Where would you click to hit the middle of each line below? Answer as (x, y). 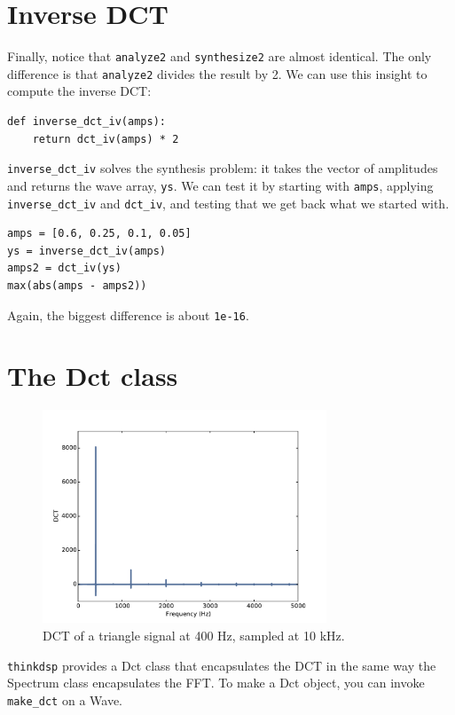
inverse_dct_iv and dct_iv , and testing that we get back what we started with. (228, 203)
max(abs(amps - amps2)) (77, 285)
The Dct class (93, 376)
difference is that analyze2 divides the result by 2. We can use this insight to (217, 73)
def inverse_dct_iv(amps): (86, 122)
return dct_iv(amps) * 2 (106, 139)
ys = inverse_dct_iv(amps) (86, 251)
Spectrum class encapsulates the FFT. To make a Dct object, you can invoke (216, 683)
